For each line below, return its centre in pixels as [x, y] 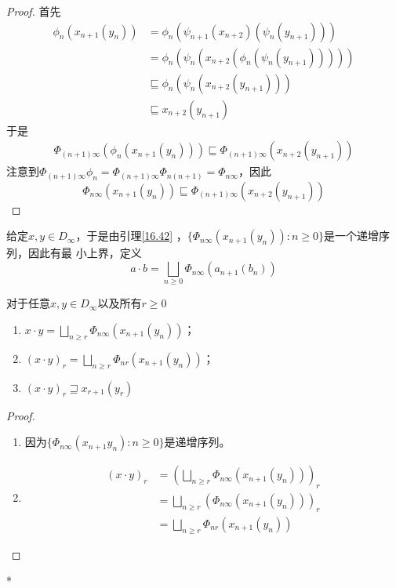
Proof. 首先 [34, 11]
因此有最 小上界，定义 [85, 253]
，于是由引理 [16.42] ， [131, 236]
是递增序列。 [197, 442]
